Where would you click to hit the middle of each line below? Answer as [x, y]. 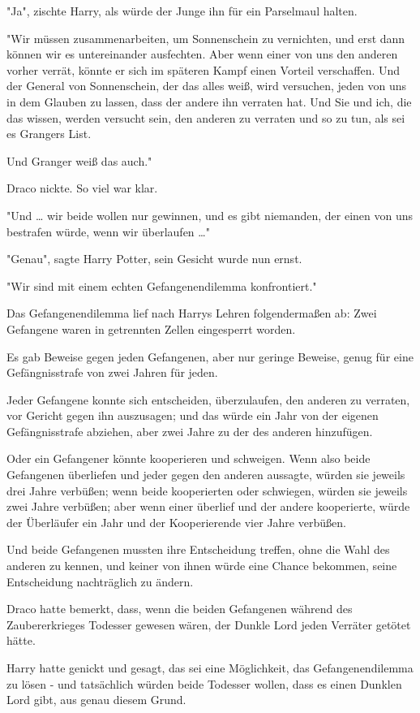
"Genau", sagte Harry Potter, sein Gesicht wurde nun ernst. [154, 259]
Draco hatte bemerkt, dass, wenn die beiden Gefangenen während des [180, 609]
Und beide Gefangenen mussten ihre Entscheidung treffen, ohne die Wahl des [198, 549]
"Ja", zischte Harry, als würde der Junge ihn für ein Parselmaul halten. [182, 11]
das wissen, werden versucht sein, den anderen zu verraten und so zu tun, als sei [206, 117]
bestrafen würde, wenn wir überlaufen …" [108, 231]
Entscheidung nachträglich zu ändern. [100, 581]
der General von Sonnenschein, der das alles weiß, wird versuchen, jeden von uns [207, 86]
